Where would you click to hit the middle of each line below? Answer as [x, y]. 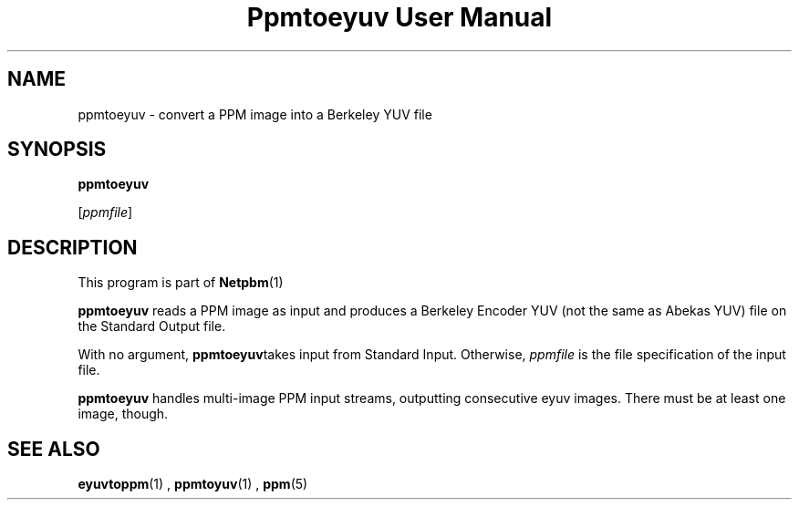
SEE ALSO [54, 449]
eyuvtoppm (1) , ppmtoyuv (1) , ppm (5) [193, 484]
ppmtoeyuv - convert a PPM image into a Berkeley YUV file [255, 114]
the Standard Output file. [152, 326]
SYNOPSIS [57, 150]
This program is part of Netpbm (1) [181, 283]
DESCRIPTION [73, 247]
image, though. [123, 414]
